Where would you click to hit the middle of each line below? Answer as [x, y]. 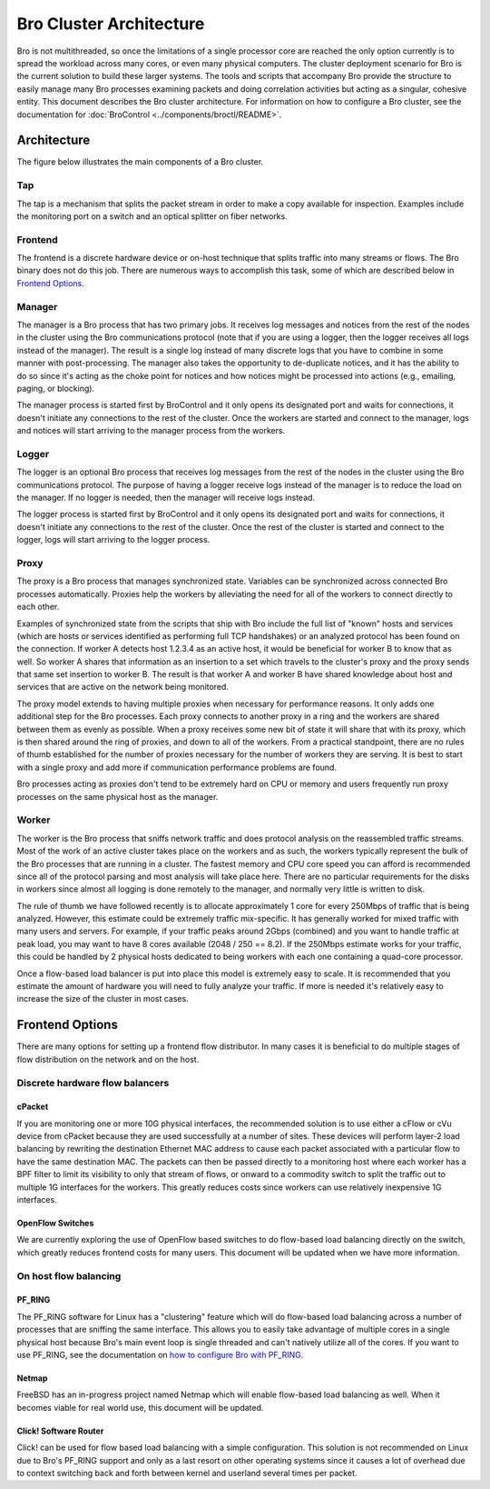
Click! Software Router [60, 1431]
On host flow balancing [69, 1275]
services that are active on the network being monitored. [122, 687]
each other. [38, 607]
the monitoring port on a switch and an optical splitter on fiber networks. [152, 216]
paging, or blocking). [56, 388]
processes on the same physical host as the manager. [118, 796]
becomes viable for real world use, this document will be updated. [140, 1407]
